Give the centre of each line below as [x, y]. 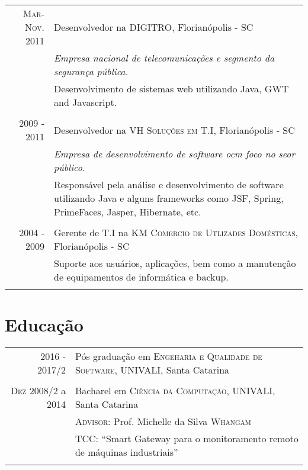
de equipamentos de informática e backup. [141, 277]
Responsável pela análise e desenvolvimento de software [169, 184]
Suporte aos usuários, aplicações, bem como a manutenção [175, 263]
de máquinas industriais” [126, 452]
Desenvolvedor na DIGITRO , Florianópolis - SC [153, 27]
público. [69, 167]
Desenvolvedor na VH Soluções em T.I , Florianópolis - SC [174, 130]
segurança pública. [91, 71]
